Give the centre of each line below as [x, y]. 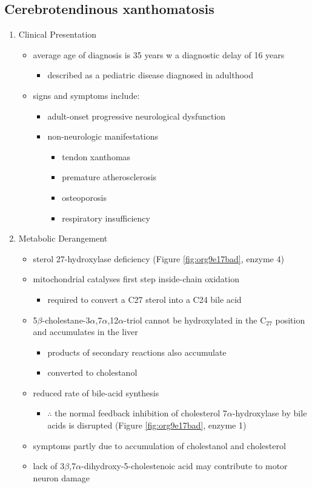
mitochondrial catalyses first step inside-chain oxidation [136, 279]
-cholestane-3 [66, 320]
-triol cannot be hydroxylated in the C [195, 320]
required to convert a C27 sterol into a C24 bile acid [144, 299]
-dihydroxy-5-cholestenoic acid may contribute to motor [184, 466]
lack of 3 [49, 466]
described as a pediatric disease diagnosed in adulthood [150, 75]
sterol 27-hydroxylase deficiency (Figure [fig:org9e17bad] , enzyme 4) [158, 258]
